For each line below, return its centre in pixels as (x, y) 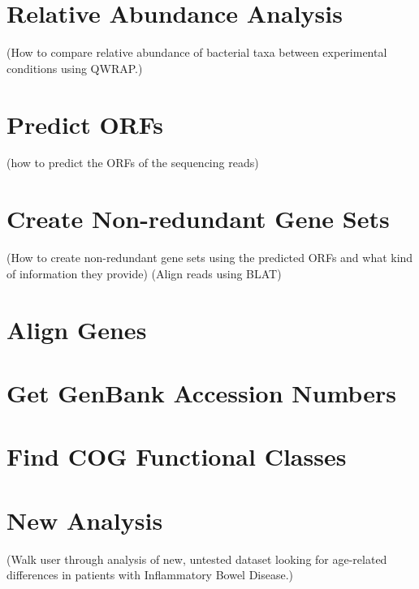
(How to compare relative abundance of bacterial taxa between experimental (197, 52)
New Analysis (85, 520)
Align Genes (77, 329)
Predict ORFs (85, 124)
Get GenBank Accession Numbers (201, 392)
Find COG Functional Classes (177, 456)
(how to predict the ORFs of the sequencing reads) (133, 163)
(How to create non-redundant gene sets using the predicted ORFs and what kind (210, 258)
